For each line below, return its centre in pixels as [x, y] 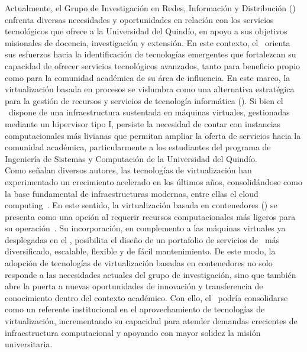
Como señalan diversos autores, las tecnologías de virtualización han [128, 170]
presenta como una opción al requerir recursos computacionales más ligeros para [150, 216]
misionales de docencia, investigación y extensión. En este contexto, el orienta [148, 42]
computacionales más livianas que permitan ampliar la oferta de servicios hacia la [153, 135]
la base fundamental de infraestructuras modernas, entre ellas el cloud [132, 193]
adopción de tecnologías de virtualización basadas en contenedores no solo [139, 263]
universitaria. [29, 344]
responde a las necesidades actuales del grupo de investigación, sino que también [151, 274]
